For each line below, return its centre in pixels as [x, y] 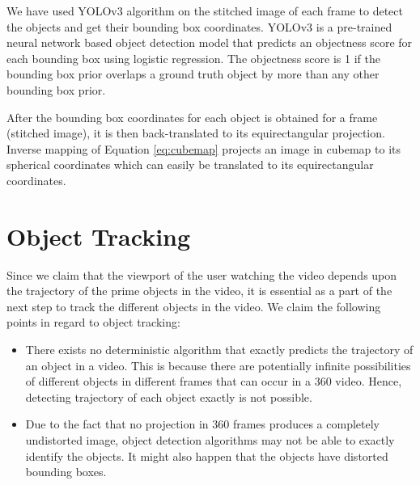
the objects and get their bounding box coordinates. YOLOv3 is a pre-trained [199, 26]
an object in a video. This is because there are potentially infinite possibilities [218, 365]
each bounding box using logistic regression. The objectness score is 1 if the [193, 58]
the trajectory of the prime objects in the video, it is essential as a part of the [199, 291]
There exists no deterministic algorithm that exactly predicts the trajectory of [219, 350]
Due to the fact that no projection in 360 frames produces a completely [202, 424]
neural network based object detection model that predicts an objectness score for [210, 42]
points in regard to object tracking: [93, 322]
